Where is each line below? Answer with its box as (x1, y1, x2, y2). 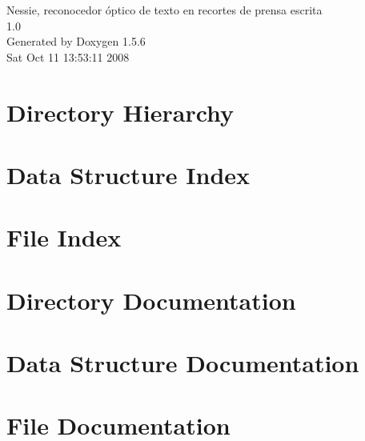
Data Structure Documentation (6, 347, 359, 379)
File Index (6, 221, 122, 254)
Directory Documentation (6, 283, 296, 316)
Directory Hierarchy (6, 95, 235, 128)
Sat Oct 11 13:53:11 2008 (6, 48, 130, 65)
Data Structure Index (6, 158, 251, 190)
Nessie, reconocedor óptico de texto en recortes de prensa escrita (6, 2, 323, 18)
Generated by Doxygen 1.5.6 (6, 33, 146, 50)
